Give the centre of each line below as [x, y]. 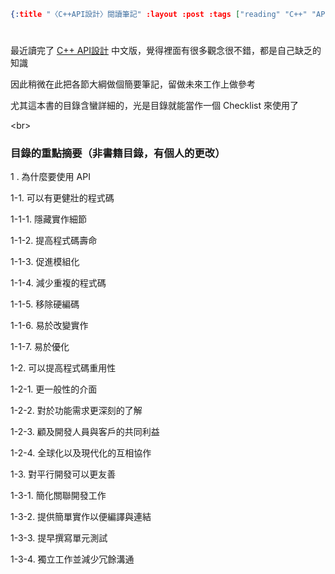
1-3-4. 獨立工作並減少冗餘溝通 [72, 559]
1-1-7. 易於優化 [40, 347]
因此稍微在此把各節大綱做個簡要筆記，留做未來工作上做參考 [133, 84]
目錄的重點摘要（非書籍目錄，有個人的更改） [118, 153]
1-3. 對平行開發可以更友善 [63, 474]
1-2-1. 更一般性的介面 [54, 389]
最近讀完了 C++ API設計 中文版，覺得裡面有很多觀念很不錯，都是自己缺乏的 [166, 51]
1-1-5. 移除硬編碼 [45, 304]
